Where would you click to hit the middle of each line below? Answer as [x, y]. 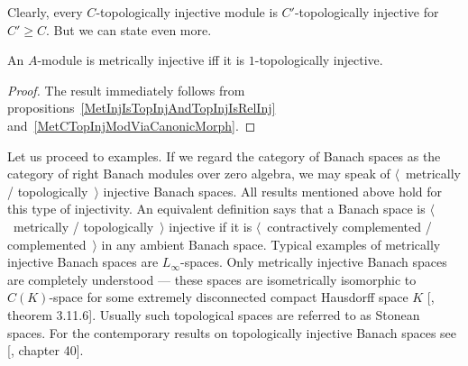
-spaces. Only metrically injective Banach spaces [313, 262]
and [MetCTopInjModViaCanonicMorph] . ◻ [132, 125]
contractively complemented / [349, 226]
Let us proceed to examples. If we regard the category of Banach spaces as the [224, 156]
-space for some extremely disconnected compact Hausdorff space [229, 297]
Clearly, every [45, 12]
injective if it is [211, 226]
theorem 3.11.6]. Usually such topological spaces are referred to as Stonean [214, 314]
